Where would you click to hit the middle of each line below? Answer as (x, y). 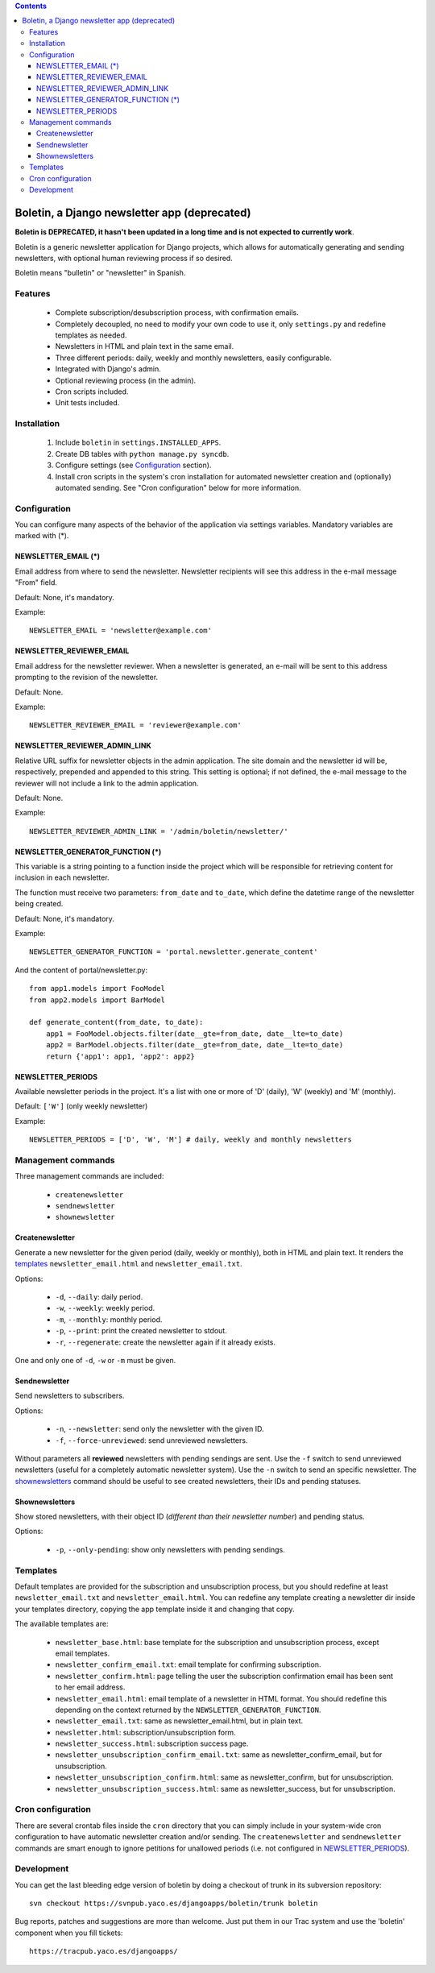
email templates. (83, 1653)
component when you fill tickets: (69, 1933)
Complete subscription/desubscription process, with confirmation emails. (177, 313)
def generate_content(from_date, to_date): (116, 1022)
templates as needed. (91, 335)
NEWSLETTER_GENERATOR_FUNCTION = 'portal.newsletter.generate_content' (174, 952)
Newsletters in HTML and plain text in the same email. (145, 346)
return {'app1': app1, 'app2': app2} (120, 1056)
